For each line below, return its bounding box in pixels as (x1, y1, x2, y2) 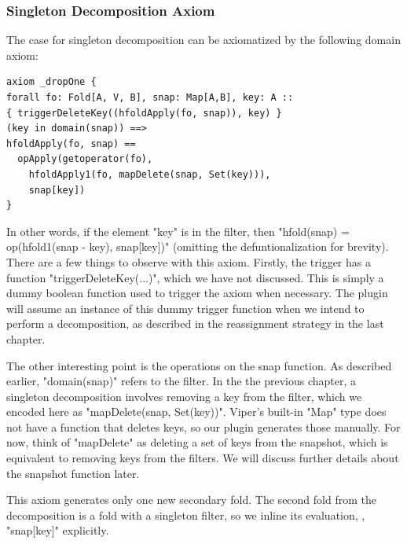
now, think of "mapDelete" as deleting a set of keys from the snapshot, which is (6, 434, 388, 450)
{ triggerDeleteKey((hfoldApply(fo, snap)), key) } (6, 107, 282, 119)
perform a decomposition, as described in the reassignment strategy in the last (6, 315, 384, 332)
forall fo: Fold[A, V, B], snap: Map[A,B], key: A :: (6, 92, 294, 103)
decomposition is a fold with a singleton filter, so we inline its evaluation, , (6, 506, 365, 523)
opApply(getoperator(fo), (17, 153, 153, 165)
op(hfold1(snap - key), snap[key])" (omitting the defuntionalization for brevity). (6, 238, 389, 255)
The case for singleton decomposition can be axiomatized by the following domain (6, 31, 401, 48)
